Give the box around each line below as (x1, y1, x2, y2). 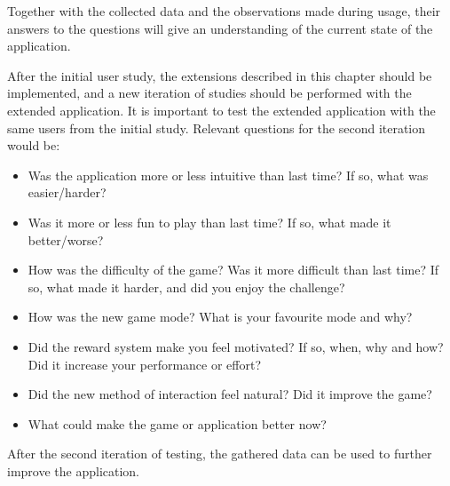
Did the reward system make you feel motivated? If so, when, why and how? (28, 337, 444, 355)
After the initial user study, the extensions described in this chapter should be (7, 66, 432, 84)
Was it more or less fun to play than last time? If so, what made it (28, 212, 391, 231)
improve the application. (7, 461, 140, 480)
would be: (7, 136, 60, 155)
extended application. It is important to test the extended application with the (7, 100, 436, 119)
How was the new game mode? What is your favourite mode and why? (28, 307, 413, 326)
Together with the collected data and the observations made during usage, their (7, 2, 441, 20)
